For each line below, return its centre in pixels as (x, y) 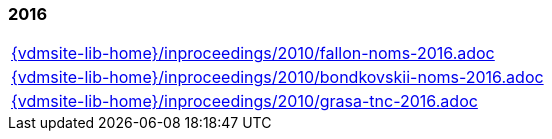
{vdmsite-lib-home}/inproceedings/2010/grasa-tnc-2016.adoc (244, 101)
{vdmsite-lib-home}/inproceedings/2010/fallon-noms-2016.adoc (253, 53)
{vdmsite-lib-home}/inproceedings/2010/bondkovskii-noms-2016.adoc (277, 77)
